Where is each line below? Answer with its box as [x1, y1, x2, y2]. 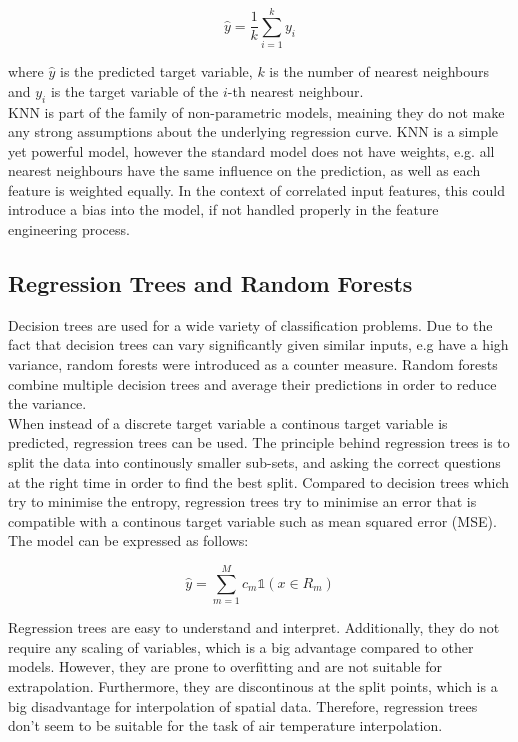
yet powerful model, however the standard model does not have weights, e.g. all [8, 140, 495, 161]
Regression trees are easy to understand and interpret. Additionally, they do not [8, 617, 500, 638]
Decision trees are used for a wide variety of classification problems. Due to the [8, 314, 493, 335]
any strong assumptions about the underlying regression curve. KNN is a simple [8, 121, 499, 142]
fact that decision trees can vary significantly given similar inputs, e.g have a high [8, 334, 509, 355]
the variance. [8, 393, 87, 414]
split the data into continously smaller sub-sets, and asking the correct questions [8, 452, 501, 473]
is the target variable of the [50, 80, 219, 101]
